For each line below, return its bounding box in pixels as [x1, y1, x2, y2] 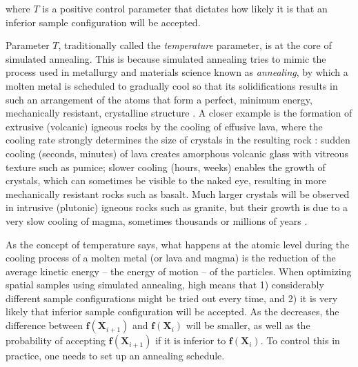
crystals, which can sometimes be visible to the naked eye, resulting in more [6, 173, 326, 188]
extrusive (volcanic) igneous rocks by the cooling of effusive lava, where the [6, 119, 323, 133]
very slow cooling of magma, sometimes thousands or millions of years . [6, 213, 308, 228]
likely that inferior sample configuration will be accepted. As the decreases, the [6, 304, 339, 319]
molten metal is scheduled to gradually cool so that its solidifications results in [6, 78, 338, 92]
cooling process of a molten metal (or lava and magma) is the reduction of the [6, 250, 336, 265]
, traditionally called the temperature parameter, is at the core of [58, 38, 332, 52]
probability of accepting [6, 333, 106, 348]
